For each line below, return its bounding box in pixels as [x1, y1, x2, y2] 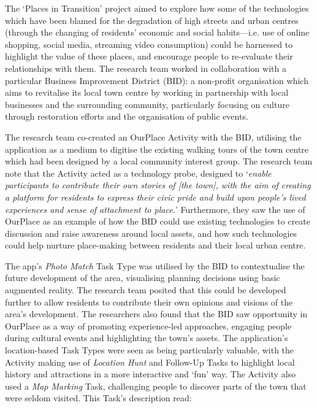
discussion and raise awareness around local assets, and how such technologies [5, 226, 297, 239]
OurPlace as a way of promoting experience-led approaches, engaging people [5, 319, 292, 332]
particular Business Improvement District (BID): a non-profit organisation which [5, 74, 308, 87]
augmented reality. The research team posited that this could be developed [5, 283, 286, 296]
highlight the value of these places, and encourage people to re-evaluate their [5, 50, 293, 63]
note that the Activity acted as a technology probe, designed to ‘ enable [5, 166, 272, 179]
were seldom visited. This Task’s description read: [5, 391, 192, 404]
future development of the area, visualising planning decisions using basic [5, 271, 280, 284]
